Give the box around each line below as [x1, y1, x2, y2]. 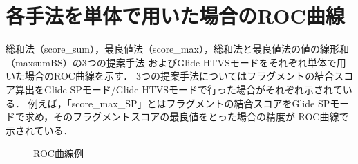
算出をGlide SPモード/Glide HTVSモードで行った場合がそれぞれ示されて [15, 82, 343, 96]
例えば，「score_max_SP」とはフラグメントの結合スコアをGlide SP [28, 95, 330, 110]
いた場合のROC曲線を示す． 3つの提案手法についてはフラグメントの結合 [6, 69, 335, 83]
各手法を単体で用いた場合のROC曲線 [6, 1, 345, 30]
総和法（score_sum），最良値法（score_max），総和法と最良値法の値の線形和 [6, 42, 349, 56]
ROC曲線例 [33, 146, 84, 161]
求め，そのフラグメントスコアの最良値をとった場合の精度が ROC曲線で [24, 109, 349, 124]
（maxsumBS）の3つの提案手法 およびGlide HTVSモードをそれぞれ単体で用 [6, 55, 346, 69]
